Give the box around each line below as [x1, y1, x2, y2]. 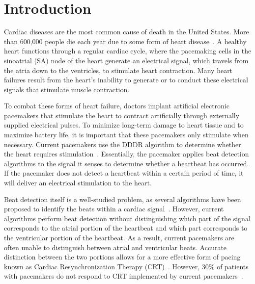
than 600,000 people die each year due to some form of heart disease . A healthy [4, 36, 247, 46]
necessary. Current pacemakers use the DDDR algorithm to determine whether [4, 139, 241, 149]
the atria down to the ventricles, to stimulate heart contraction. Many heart [4, 65, 233, 75]
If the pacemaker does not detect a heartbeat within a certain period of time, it [4, 168, 244, 178]
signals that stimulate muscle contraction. [4, 84, 130, 94]
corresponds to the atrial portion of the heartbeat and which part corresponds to [4, 223, 248, 233]
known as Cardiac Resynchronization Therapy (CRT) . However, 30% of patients [4, 261, 249, 271]
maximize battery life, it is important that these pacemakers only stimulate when [4, 129, 249, 140]
